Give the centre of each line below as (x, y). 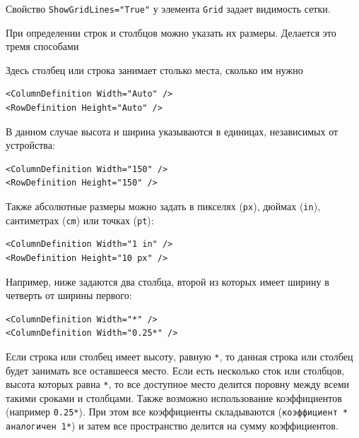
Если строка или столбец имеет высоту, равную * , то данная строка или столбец (179, 356)
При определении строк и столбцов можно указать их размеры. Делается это (171, 32)
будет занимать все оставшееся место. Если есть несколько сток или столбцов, (175, 370)
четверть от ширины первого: (69, 295)
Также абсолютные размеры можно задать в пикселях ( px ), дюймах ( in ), (163, 206)
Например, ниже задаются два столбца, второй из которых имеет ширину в (167, 281)
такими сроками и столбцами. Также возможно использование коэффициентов (174, 397)
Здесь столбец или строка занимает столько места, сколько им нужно (154, 69)
